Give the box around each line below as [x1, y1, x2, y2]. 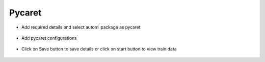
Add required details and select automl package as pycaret [21, 24, 141, 30]
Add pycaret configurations [21, 35, 77, 41]
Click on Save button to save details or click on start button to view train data [21, 46, 177, 52]
